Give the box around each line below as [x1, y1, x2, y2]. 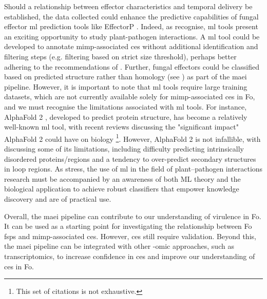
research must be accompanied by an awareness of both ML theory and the [4, 173, 241, 184]
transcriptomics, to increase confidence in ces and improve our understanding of [4, 250, 255, 261]
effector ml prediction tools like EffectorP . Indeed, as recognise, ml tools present [4, 21, 258, 32]
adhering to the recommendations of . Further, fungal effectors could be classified [4, 61, 259, 72]
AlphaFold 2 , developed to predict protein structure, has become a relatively [4, 111, 247, 122]
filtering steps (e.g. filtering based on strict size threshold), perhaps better [4, 51, 237, 61]
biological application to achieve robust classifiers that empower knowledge [4, 183, 239, 194]
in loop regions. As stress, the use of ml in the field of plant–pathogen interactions [4, 163, 263, 174]
